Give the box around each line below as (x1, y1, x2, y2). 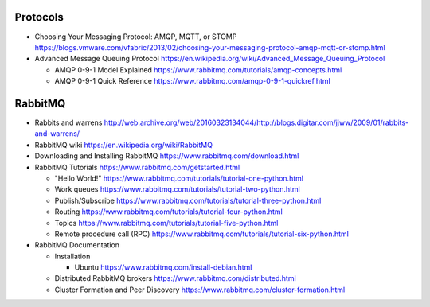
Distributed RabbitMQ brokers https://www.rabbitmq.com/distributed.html (54, 274, 296, 283)
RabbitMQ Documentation (34, 240, 119, 250)
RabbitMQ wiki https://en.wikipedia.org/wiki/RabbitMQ (34, 140, 213, 150)
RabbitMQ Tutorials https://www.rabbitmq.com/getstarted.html (34, 162, 240, 172)
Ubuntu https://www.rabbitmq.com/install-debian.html (74, 262, 252, 272)
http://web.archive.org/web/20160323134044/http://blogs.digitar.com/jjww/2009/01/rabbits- (104, 118, 409, 127)
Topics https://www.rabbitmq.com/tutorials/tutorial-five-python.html (54, 218, 279, 227)
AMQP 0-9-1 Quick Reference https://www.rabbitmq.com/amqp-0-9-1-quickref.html (54, 76, 330, 86)
